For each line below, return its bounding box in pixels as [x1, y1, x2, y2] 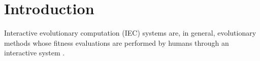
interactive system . [4, 47, 65, 58]
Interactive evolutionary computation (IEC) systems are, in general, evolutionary [4, 27, 256, 38]
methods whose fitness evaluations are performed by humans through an [4, 37, 229, 48]
